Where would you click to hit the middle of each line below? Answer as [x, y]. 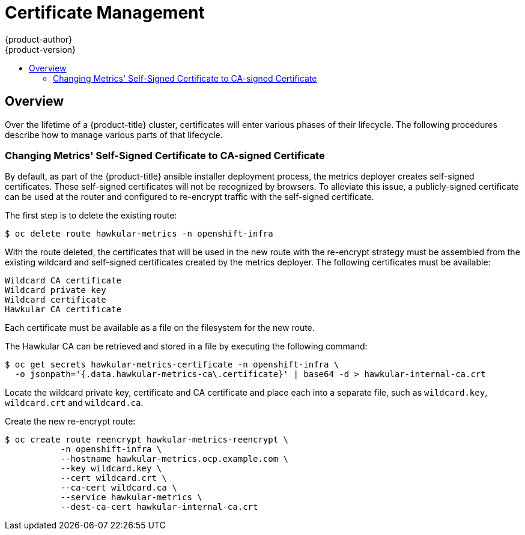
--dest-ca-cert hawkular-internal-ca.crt [159, 507]
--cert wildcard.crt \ [114, 478]
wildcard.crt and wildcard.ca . [74, 403]
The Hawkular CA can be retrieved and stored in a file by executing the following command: [186, 346]
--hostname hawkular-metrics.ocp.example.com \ [174, 459]
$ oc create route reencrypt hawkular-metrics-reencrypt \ [147, 440]
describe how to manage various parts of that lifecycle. [114, 135]
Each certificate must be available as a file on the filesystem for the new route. [160, 328]
